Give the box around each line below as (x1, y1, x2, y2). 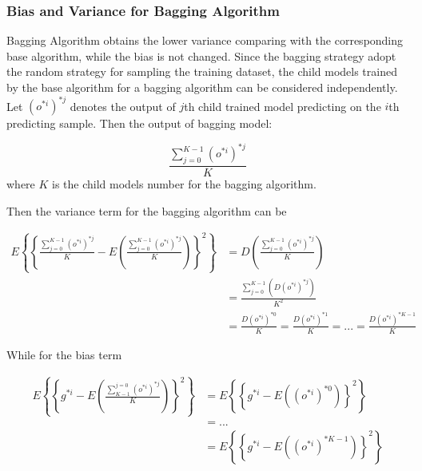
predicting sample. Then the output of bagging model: (6, 115, 273, 132)
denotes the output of (70, 97, 176, 114)
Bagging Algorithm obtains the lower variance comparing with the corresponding (6, 32, 404, 49)
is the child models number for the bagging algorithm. (52, 176, 316, 192)
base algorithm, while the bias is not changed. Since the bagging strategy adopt (6, 47, 396, 64)
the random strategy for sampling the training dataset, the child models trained (6, 63, 397, 80)
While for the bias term (6, 346, 122, 362)
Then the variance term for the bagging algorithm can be (6, 202, 287, 219)
